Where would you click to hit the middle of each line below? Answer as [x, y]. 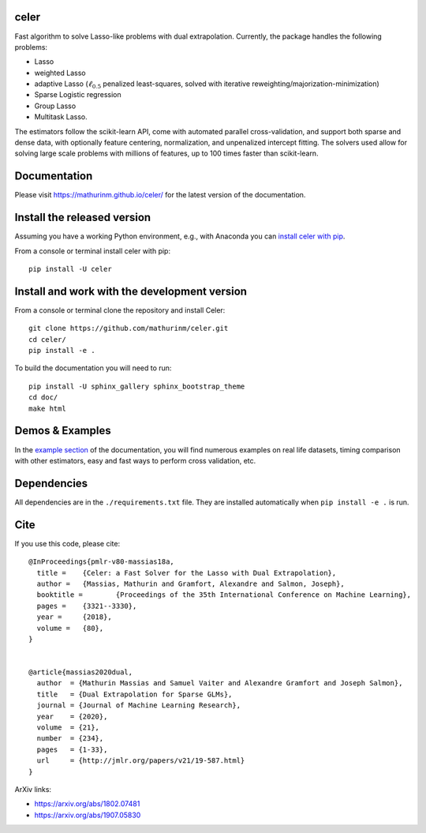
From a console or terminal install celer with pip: [93, 251]
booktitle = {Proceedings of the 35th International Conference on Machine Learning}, [224, 595]
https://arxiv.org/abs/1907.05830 [88, 815]
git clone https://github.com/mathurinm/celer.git [129, 328]
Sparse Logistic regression [78, 95]
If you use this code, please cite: [67, 543]
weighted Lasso [60, 73]
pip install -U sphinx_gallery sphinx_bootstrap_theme [137, 386]
